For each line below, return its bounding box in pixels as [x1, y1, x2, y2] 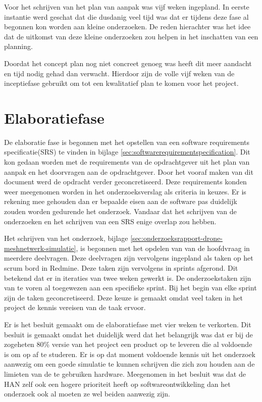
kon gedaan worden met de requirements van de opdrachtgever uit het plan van [4, 157, 250, 167]
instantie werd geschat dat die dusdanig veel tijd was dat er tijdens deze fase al [4, 11, 249, 22]
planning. [4, 41, 33, 52]
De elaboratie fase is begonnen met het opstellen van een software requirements [4, 136, 250, 147]
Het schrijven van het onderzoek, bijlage [4, 233, 128, 243]
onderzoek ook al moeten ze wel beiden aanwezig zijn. [4, 388, 170, 399]
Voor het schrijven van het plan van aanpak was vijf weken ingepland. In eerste [4, 2, 249, 12]
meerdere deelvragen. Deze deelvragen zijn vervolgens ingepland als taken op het [4, 253, 253, 263]
